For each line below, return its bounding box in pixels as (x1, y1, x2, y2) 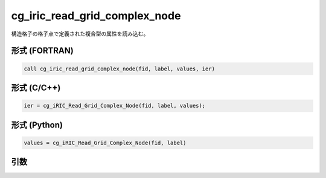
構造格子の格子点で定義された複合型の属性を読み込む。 (11, 30, 149, 37)
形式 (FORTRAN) (11, 46, 74, 56)
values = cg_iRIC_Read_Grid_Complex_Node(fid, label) (24, 139, 187, 146)
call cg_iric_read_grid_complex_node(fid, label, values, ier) (24, 65, 216, 72)
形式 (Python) (11, 120, 63, 130)
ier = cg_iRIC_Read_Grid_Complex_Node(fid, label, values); (24, 102, 206, 109)
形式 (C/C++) (11, 82, 61, 93)
